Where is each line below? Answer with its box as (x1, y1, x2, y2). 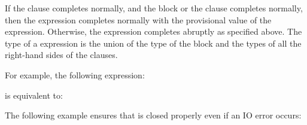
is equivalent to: (5, 89, 63, 101)
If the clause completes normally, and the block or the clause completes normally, (5, 2, 303, 14)
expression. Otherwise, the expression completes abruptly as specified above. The (5, 25, 302, 38)
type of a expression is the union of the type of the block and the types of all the (5, 36, 302, 49)
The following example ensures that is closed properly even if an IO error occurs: (5, 109, 302, 121)
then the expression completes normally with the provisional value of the (5, 13, 272, 26)
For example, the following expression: (5, 68, 145, 81)
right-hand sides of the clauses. (5, 48, 118, 61)
